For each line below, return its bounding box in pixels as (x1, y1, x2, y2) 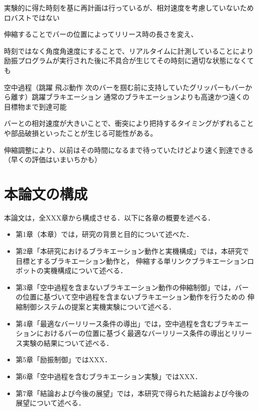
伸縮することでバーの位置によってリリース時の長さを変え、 (4, 29, 198, 39)
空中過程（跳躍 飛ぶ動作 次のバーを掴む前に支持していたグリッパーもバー (4, 82, 245, 92)
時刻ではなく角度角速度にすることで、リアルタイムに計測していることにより (4, 45, 254, 56)
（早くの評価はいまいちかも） (4, 154, 101, 165)
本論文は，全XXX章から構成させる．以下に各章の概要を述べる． (4, 212, 215, 222)
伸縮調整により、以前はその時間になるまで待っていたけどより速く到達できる (4, 144, 254, 155)
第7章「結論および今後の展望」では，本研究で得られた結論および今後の (15, 388, 249, 398)
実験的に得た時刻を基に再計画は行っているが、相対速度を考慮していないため (4, 2, 254, 12)
